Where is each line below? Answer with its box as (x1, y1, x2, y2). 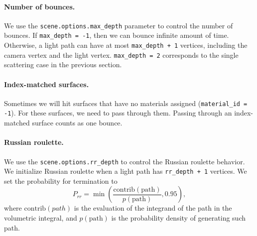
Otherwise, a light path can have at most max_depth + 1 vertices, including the (4, 40, 248, 50)
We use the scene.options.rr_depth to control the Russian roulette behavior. (4, 156, 245, 166)
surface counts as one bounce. (32, 118, 123, 128)
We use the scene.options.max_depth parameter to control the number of (4, 20, 233, 30)
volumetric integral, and (4, 213, 77, 223)
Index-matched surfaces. (4, 79, 89, 89)
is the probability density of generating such (111, 213, 246, 223)
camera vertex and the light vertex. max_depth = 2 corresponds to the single (4, 49, 239, 60)
